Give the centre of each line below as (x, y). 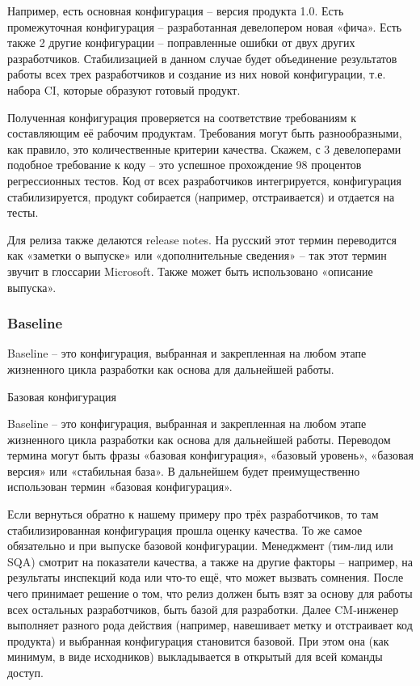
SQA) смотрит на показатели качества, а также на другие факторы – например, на (210, 561)
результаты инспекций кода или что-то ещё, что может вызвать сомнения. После (206, 577)
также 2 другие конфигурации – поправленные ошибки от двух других (181, 42)
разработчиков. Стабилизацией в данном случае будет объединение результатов (202, 58)
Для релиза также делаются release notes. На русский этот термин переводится (202, 239)
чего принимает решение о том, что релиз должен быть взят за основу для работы (210, 593)
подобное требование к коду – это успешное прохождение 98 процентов (185, 165)
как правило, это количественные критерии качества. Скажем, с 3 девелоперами (204, 148)
